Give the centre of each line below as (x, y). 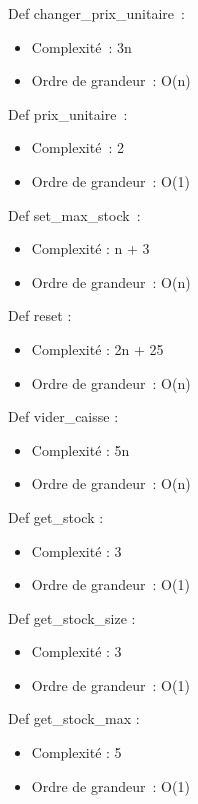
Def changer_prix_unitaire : (96, 13)
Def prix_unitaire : (68, 113)
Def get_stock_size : (72, 617)
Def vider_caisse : (63, 416)
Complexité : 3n (81, 46)
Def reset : (40, 315)
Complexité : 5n (80, 449)
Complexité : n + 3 (90, 248)
